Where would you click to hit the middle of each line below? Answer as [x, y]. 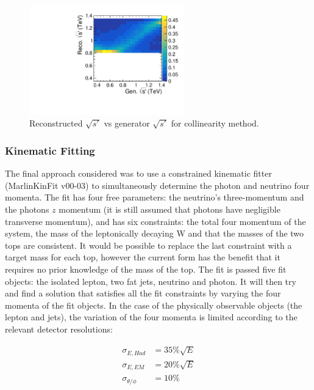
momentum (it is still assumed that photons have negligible [169, 209]
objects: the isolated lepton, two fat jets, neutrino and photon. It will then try [151, 281]
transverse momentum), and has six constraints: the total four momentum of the [155, 221]
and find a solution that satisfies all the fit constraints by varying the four [143, 293]
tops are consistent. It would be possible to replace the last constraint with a [148, 245]
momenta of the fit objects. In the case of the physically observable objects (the [154, 305]
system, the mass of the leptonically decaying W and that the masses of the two [155, 233]
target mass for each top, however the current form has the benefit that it [143, 257]
